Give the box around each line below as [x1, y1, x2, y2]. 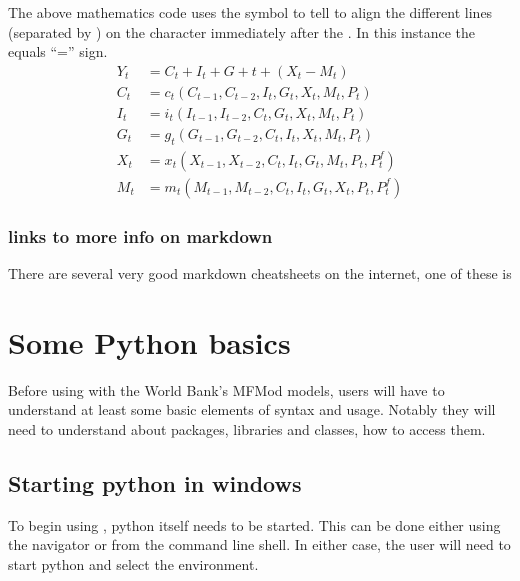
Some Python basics [8, 321, 291, 362]
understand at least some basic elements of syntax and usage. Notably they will [8, 399, 496, 420]
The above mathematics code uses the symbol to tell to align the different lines [8, 2, 493, 22]
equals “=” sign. [8, 41, 108, 62]
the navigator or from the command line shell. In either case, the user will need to [8, 534, 511, 555]
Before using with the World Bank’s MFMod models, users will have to [8, 379, 445, 400]
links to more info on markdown [8, 223, 273, 248]
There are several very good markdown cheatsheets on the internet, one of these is [8, 262, 512, 283]
